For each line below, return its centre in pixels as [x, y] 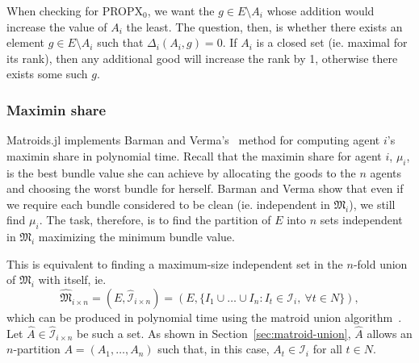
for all [327, 349]
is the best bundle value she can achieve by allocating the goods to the [181, 172]
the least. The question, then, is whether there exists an [264, 26]
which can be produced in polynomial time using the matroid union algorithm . [204, 317]
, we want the [181, 10]
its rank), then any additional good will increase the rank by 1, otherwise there [202, 58]
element [26, 42]
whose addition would [321, 10]
